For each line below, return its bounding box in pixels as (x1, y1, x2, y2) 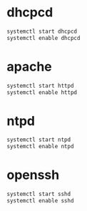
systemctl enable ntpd (6, 143, 74, 150)
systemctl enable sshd (6, 197, 74, 204)
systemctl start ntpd (6, 136, 71, 143)
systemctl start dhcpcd (6, 28, 78, 35)
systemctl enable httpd (6, 88, 78, 96)
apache (6, 58, 53, 75)
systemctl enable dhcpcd (6, 34, 81, 41)
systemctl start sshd (6, 190, 71, 197)
